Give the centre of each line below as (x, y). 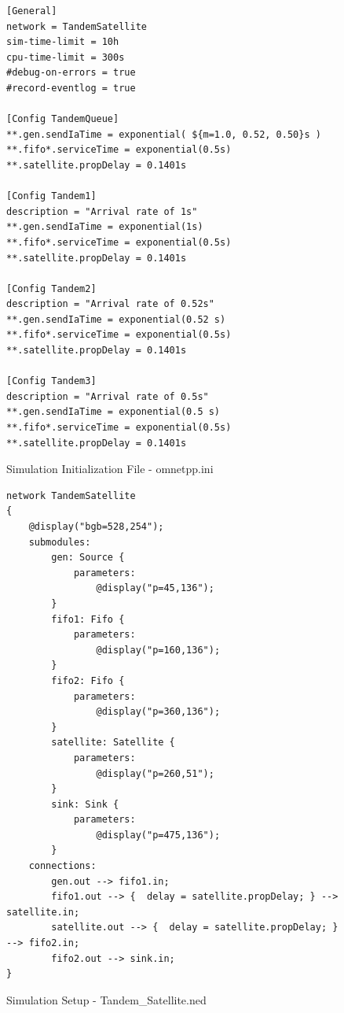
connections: (62, 866)
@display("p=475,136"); (158, 835)
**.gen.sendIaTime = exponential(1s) (105, 227)
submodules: (60, 542)
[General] (32, 11)
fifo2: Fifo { (88, 680)
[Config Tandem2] (51, 288)
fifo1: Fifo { (88, 619)
